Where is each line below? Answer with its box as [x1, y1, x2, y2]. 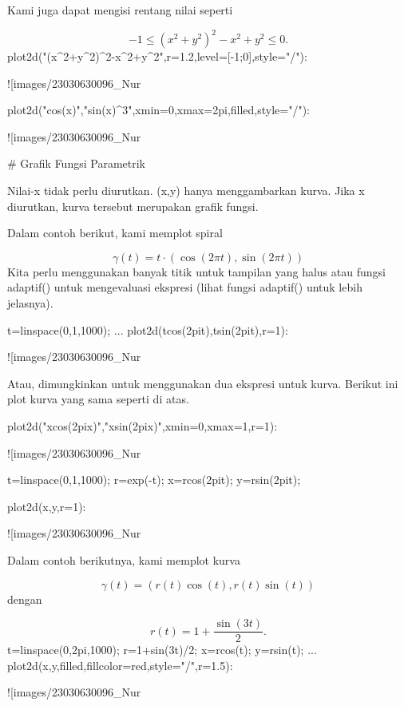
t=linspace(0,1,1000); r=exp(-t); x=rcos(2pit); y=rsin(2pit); [7, 471, 301, 488]
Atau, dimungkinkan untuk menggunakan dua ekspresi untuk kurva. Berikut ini [7, 375, 398, 391]
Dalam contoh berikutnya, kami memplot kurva [7, 551, 240, 568]
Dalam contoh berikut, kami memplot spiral [7, 224, 223, 241]
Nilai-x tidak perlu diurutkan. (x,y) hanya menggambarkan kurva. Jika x [7, 182, 365, 199]
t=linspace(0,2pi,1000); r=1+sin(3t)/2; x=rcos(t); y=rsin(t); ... [7, 641, 317, 658]
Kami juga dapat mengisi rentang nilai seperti [7, 2, 233, 18]
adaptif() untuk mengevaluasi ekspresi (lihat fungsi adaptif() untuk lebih [7, 279, 362, 295]
